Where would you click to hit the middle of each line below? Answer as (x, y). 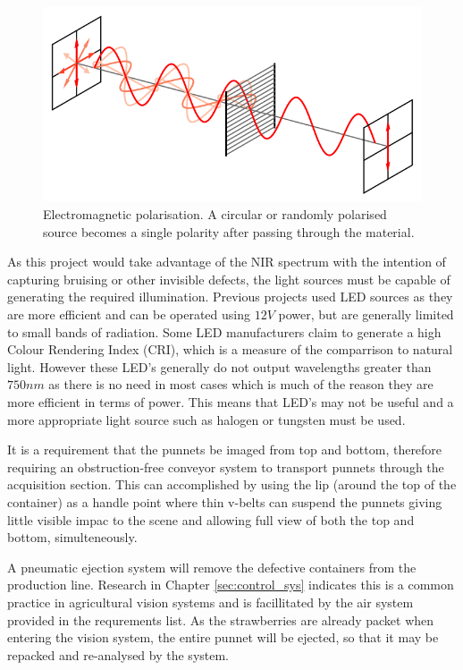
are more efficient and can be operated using (129, 314)
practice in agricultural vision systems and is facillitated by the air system (210, 602)
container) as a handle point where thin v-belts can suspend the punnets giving (225, 501)
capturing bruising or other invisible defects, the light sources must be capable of (229, 279)
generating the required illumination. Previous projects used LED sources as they (230, 297)
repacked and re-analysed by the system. (118, 654)
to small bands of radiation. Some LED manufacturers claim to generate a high (224, 331)
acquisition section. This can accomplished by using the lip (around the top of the (232, 484)
